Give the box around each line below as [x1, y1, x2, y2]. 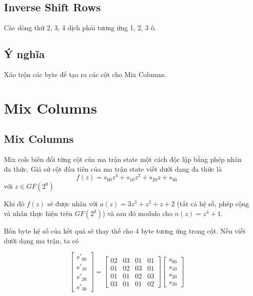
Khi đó [4, 198, 25, 209]
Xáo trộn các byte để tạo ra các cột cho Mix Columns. [4, 69, 167, 79]
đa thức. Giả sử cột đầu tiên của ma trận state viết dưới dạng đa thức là [4, 163, 222, 174]
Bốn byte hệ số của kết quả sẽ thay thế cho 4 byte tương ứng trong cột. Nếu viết [4, 226, 246, 236]
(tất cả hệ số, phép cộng [177, 198, 249, 209]
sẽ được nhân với [47, 198, 98, 209]
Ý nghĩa [4, 46, 45, 61]
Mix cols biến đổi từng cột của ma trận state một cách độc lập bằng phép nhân [4, 154, 242, 164]
